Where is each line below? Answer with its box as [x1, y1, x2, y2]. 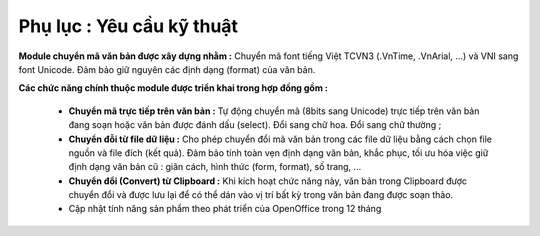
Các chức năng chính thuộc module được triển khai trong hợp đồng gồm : [18, 82, 329, 94]
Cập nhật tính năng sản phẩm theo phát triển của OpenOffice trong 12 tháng [68, 203, 382, 215]
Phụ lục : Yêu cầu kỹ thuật [18, 15, 239, 37]
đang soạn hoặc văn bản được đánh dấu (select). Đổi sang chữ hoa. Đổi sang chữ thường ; [68, 119, 442, 131]
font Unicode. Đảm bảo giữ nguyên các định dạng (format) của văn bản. [18, 63, 316, 75]
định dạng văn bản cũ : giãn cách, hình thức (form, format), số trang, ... [68, 161, 362, 173]
